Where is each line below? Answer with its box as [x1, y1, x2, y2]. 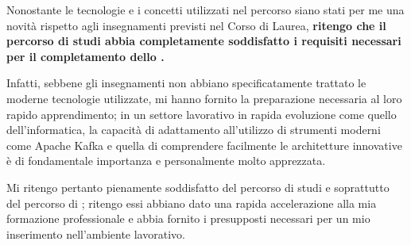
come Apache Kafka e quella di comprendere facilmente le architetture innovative [6, 136, 402, 153]
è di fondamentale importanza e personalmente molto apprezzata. [6, 152, 326, 169]
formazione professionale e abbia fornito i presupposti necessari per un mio [6, 210, 370, 227]
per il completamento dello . [6, 48, 165, 64]
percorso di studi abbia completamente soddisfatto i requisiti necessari [6, 33, 401, 49]
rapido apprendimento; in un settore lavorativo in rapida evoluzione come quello [6, 105, 397, 122]
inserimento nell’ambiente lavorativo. [6, 225, 185, 242]
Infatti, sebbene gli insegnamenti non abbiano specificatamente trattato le [6, 75, 366, 91]
